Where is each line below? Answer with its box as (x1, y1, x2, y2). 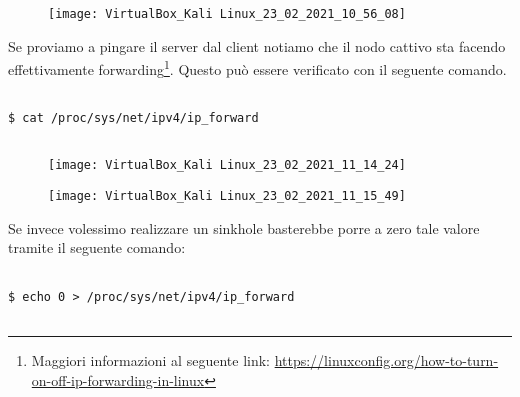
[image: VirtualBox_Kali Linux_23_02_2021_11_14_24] (48, 158, 406, 173)
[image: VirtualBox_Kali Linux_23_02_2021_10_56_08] (48, 7, 406, 21)
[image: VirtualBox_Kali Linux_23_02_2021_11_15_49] (48, 189, 406, 204)
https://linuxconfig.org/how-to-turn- (274, 349, 499, 370)
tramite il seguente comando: (8, 237, 186, 258)
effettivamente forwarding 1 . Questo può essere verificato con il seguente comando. (8, 56, 507, 79)
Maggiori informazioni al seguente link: (31, 349, 270, 370)
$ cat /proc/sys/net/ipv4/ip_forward (8, 111, 259, 126)
